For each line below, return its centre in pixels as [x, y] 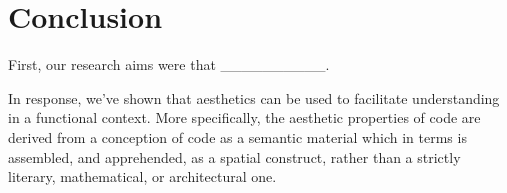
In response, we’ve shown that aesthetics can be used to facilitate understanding [254, 97]
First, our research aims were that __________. [169, 64]
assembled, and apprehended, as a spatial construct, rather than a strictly [234, 156]
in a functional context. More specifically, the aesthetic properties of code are [244, 117]
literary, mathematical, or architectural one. [142, 176]
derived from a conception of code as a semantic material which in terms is [237, 136]
